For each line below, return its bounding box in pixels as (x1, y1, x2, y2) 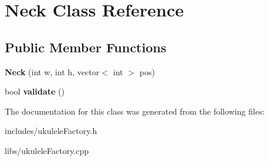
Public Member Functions (5, 38, 166, 56)
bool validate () (5, 85, 65, 98)
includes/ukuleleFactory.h (5, 125, 97, 137)
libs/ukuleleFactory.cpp (5, 144, 89, 156)
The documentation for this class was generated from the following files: (5, 105, 265, 117)
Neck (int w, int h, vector (5, 65, 100, 78)
